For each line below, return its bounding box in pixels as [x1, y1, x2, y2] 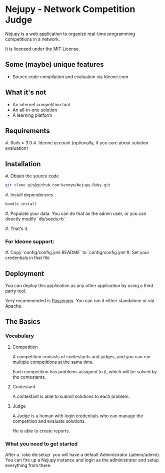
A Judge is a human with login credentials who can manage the [12, 412, 143, 419]
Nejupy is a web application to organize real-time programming [5, 31, 135, 37]
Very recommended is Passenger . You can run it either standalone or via [5, 298, 154, 304]
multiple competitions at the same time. [12, 359, 94, 365]
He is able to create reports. [12, 427, 70, 434]
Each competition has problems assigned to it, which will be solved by [12, 368, 157, 374]
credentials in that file [5, 255, 50, 261]
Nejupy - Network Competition [5, 4, 135, 15]
